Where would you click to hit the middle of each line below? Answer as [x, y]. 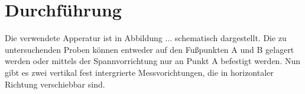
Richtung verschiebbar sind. [55, 84]
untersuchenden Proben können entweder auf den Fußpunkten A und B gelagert [150, 49]
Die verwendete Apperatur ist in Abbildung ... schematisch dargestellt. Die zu [146, 38]
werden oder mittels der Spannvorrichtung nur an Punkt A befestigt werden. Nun [153, 61]
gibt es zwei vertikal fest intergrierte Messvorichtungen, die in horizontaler [139, 72]
